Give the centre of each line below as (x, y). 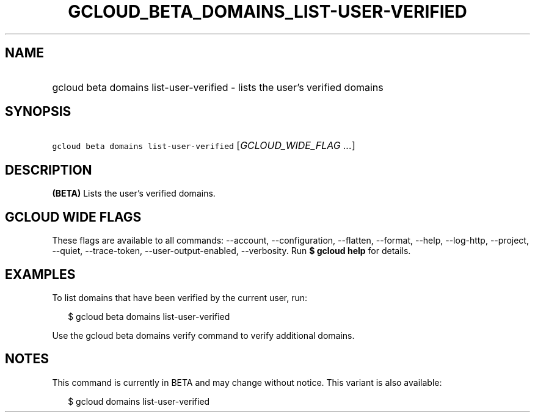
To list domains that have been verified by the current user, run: (180, 297)
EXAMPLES (40, 274)
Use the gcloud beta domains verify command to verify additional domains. (203, 335)
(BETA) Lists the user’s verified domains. (134, 194)
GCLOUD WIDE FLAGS (73, 217)
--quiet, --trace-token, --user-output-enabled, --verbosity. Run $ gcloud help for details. (231, 251)
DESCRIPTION (49, 170)
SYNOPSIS (38, 112)
